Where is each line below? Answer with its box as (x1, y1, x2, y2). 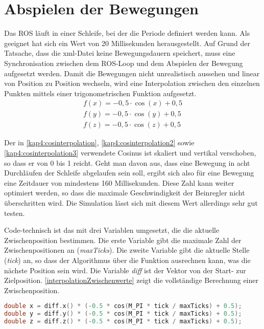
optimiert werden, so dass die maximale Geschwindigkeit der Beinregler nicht (4, 187, 245, 198)
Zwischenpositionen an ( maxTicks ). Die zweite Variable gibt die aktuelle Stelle (4, 245, 250, 255)
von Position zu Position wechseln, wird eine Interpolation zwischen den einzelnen (4, 78, 260, 89)
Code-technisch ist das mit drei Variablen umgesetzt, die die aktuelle (4, 225, 220, 235)
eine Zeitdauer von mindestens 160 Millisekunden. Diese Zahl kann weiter (4, 177, 234, 188)
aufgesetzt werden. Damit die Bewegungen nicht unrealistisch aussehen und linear (4, 68, 260, 78)
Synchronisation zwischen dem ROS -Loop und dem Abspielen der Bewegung (4, 57, 243, 68)
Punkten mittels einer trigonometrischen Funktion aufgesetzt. (4, 87, 197, 98)
